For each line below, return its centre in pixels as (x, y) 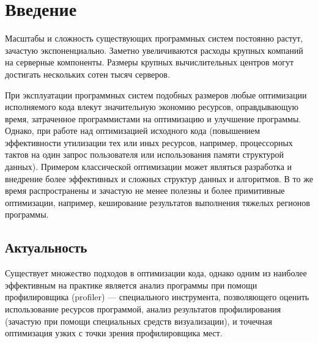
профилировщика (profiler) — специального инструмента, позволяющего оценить (157, 297)
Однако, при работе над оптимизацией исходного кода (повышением (133, 131)
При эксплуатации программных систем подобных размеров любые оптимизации (156, 94)
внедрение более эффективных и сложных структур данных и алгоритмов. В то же (159, 178)
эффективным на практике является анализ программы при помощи (131, 285)
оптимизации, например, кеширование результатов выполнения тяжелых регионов (157, 202)
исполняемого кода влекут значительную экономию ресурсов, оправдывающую (152, 107)
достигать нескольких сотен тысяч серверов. (87, 74)
